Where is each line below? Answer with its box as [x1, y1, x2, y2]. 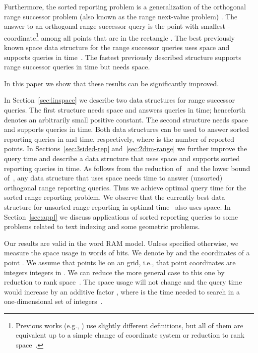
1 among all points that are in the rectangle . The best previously [36, 31, 235, 43]
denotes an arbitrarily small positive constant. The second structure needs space [4, 114, 248, 124]
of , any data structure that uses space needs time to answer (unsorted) [4, 173, 223, 183]
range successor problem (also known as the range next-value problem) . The [4, 11, 238, 21]
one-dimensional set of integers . [4, 296, 103, 306]
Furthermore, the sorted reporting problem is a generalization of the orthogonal [4, 1, 246, 11]
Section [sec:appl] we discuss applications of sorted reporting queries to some [4, 211, 238, 222]
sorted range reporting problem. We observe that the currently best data [4, 192, 225, 202]
